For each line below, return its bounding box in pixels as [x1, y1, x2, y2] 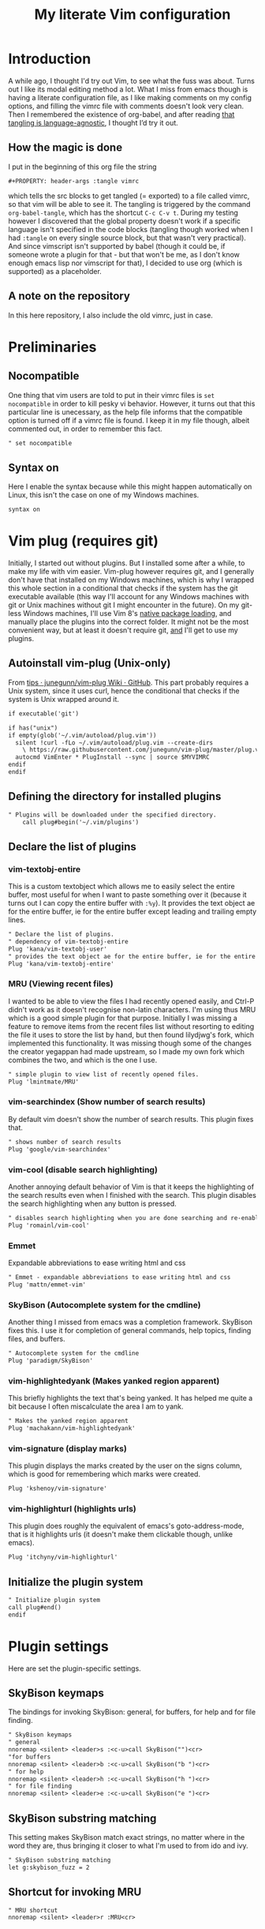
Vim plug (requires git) [8, 532, 159, 550]
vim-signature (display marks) [8, 1443, 128, 1454]
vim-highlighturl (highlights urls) [8, 1503, 136, 1514]
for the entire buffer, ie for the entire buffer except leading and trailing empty [8, 906, 257, 917]
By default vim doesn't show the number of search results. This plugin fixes [8, 1114, 254, 1124]
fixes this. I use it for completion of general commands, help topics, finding [8, 1325, 252, 1335]
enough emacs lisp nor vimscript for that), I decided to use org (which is [8, 258, 243, 268]
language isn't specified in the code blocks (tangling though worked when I [8, 224, 253, 234]
